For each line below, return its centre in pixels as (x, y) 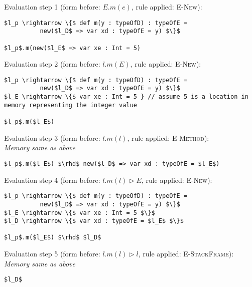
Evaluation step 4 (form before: (52, 180)
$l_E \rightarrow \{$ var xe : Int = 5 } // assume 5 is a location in (126, 97)
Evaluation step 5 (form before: (52, 254)
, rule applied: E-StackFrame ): (186, 254)
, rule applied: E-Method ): (168, 137)
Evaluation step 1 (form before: (52, 7)
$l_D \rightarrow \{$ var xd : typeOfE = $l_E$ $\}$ (94, 221)
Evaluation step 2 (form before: (52, 64)
